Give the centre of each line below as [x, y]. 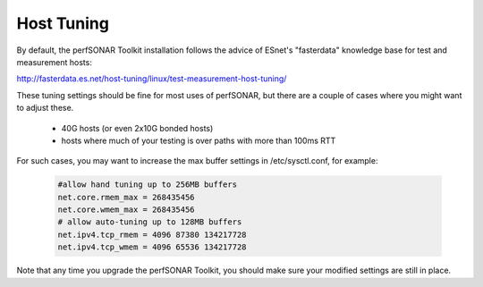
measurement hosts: [55, 62]
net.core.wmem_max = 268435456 [127, 210]
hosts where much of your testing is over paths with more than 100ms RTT [199, 140]
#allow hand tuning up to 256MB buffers [147, 185]
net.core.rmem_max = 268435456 [127, 197]
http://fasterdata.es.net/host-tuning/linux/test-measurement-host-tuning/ [152, 79]
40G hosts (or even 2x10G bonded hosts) [137, 128]
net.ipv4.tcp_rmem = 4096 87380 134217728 [152, 234]
